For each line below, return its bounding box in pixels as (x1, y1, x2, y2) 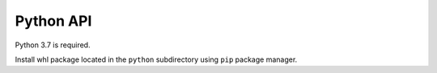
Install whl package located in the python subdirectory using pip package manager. (15, 55, 298, 64)
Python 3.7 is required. (15, 40, 91, 50)
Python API (15, 12, 92, 30)
